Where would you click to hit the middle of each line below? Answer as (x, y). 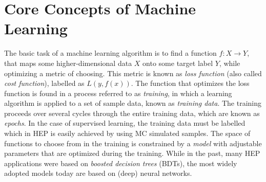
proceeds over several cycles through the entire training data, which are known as (132, 113)
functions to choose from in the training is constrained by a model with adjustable (133, 143)
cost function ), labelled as (44, 83)
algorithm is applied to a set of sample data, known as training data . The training (133, 103)
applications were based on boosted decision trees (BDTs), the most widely (121, 163)
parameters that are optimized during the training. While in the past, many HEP (132, 153)
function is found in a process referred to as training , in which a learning (118, 93)
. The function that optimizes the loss (190, 83)
